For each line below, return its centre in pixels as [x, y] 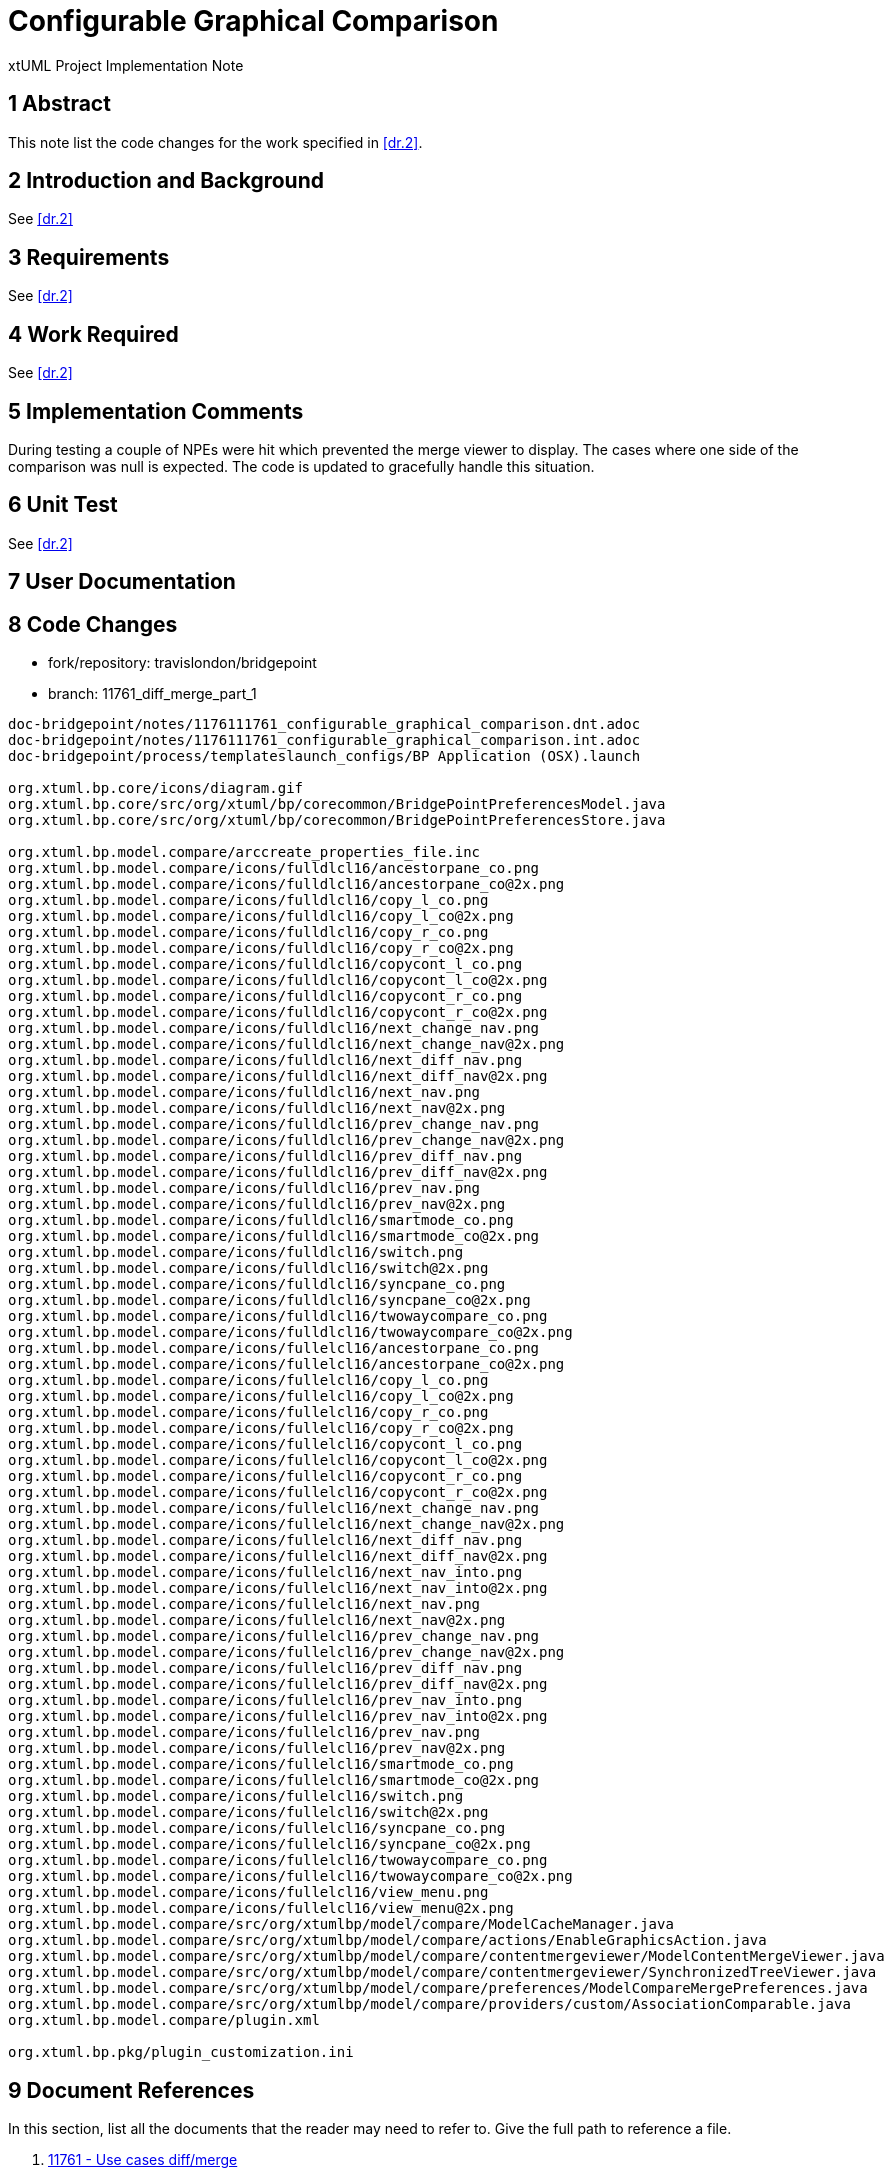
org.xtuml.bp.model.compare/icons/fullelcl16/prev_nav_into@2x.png [278, 1716]
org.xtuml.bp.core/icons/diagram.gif [156, 788]
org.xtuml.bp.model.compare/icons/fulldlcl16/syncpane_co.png [257, 1284]
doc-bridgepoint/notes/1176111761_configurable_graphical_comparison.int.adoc [324, 740]
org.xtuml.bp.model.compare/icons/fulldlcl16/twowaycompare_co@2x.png [290, 1332]
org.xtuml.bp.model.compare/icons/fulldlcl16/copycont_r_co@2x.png [278, 1012]
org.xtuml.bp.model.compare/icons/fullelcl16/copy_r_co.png [248, 1412]
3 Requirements [89, 257]
